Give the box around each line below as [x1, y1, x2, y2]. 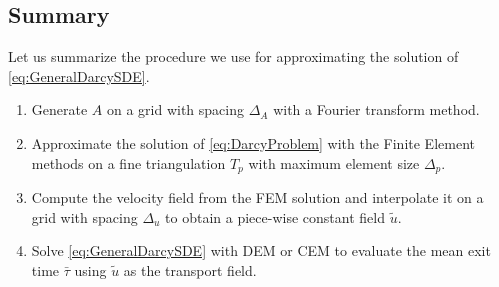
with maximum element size [248, 152, 420, 173]
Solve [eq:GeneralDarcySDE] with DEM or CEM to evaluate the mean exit [31, 240, 491, 261]
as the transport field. [123, 259, 257, 280]
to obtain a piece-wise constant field [165, 206, 385, 227]
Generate [31, 99, 88, 120]
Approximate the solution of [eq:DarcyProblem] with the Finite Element [31, 132, 475, 153]
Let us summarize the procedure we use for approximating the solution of [8, 46, 459, 67]
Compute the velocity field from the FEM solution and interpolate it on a [31, 187, 484, 208]
